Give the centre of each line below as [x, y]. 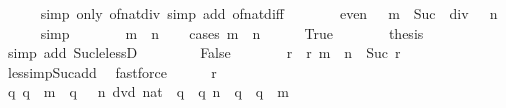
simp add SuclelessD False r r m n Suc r [204, 52]
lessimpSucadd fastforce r [112, 71]
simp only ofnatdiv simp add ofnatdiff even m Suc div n [269, 13]
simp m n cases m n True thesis [232, 32]
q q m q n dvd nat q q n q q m [148, 91]
